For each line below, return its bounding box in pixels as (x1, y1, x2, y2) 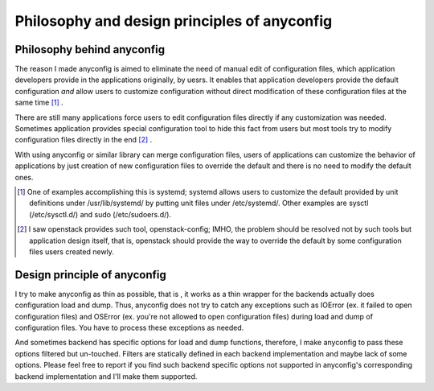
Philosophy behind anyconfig (14, 43, 165, 56)
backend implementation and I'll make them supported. (14, 371, 198, 381)
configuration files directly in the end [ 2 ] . (14, 135, 153, 145)
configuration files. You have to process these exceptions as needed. (14, 323, 244, 332)
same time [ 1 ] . (14, 97, 63, 108)
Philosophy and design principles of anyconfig (14, 12, 333, 30)
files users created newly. (29, 246, 114, 257)
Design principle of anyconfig (14, 268, 166, 282)
